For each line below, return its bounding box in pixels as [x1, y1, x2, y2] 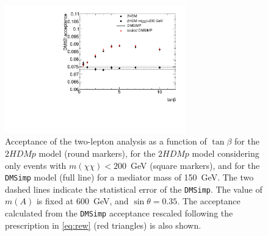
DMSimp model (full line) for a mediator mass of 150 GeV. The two [5, 171, 254, 184]
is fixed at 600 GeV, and [36, 195, 129, 207]
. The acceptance [177, 195, 241, 207]
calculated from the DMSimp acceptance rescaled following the [5, 207, 233, 220]
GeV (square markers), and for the [131, 159, 260, 171]
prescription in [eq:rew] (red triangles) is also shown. [5, 218, 201, 231]
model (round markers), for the [38, 146, 156, 159]
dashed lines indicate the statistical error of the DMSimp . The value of [5, 182, 263, 195]
